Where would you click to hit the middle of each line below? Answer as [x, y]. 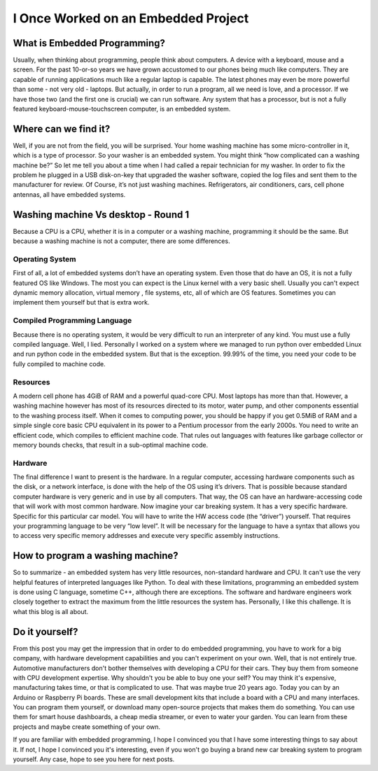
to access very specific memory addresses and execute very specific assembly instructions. [146, 536]
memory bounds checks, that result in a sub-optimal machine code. [111, 445]
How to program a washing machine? [96, 556]
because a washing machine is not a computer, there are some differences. [121, 241]
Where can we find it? [62, 128]
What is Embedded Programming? [89, 43]
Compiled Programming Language [72, 321]
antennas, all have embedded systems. [69, 194]
